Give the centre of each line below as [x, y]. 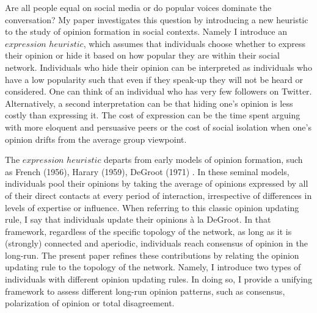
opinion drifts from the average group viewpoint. [96, 139]
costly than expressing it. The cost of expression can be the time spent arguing [153, 115]
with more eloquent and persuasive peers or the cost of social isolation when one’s [158, 127]
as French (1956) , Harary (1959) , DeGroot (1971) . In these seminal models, [147, 171]
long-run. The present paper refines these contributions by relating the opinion [152, 255]
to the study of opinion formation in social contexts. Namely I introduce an [146, 31]
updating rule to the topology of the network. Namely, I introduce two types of [153, 267]
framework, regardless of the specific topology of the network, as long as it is [148, 231]
